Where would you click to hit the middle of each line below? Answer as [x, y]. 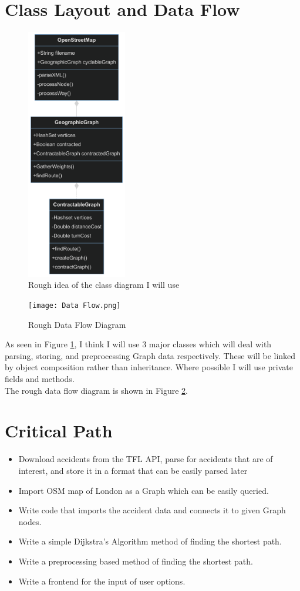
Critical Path [59, 431]
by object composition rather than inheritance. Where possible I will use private [149, 367]
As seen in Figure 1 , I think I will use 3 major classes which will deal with [138, 344]
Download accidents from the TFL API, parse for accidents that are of [146, 459]
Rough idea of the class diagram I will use [104, 285]
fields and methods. [40, 379]
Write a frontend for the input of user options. [102, 581]
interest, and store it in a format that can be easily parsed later [133, 470]
